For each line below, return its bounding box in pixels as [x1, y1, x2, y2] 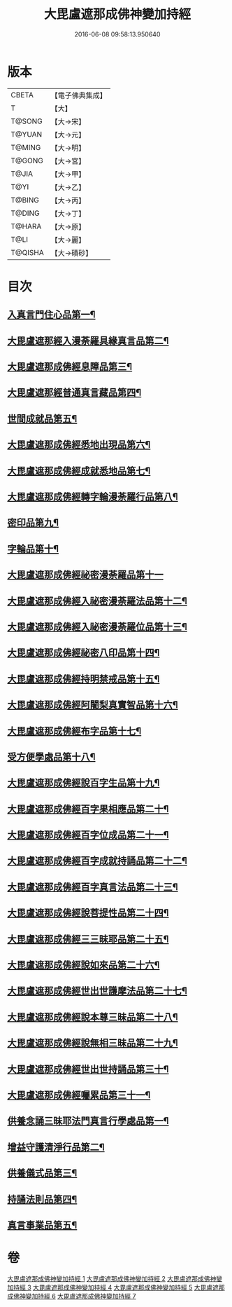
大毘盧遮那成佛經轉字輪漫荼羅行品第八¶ [7, 491, 178, 502]
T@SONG [10, 116, 43, 126]
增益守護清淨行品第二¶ [7, 1141, 105, 1153]
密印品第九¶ [7, 516, 59, 529]
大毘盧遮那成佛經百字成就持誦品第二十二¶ [7, 855, 187, 867]
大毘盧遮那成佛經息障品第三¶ [7, 361, 133, 373]
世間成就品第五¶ [7, 413, 78, 425]
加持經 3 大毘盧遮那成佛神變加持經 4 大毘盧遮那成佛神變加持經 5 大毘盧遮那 [7, 1283, 225, 1292]
